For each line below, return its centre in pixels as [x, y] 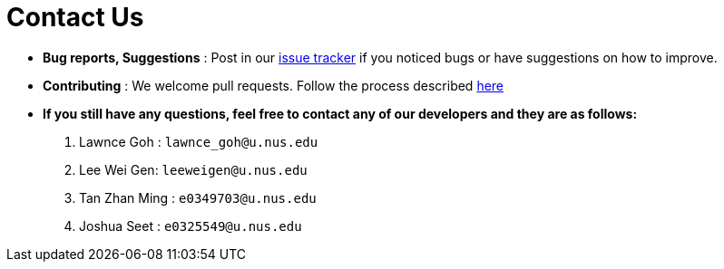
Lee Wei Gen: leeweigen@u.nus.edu [193, 169]
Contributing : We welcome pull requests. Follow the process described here [274, 85]
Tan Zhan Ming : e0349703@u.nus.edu [198, 197]
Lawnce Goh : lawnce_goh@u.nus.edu [199, 141]
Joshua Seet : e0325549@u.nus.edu [191, 226]
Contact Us [75, 17]
